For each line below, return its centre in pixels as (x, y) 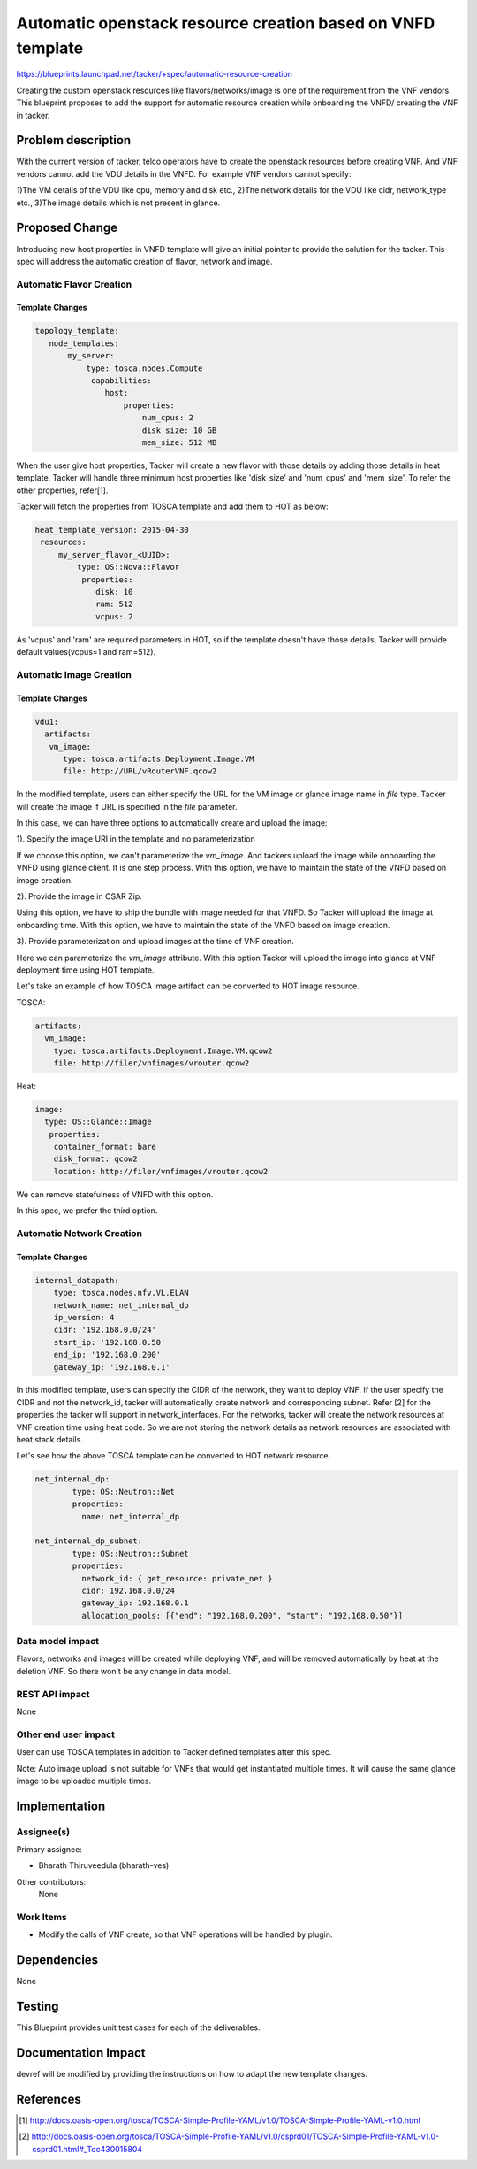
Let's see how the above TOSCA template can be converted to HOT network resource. (174, 1456)
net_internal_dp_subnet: (89, 1541)
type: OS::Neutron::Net (124, 1492)
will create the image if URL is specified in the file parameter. (127, 806)
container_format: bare (105, 1147)
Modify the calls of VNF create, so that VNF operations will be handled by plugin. (185, 1934)
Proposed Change (67, 228)
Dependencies (57, 1960)
